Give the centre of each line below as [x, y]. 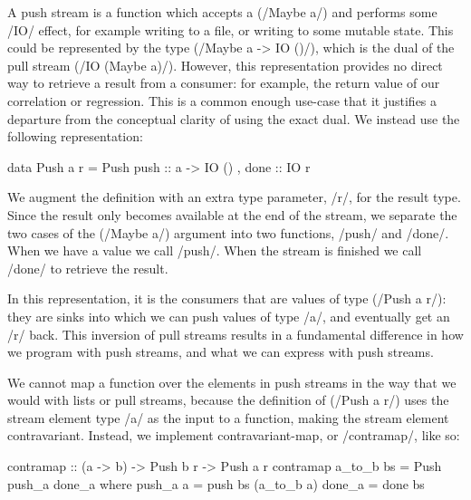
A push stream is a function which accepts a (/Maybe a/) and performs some [222, 12]
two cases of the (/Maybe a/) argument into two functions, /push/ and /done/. [228, 232]
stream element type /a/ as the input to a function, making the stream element [228, 417]
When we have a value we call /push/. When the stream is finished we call [215, 250]
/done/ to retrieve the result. [88, 268]
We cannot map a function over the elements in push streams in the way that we [232, 382]
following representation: [75, 136]
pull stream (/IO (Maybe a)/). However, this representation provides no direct [225, 65]
